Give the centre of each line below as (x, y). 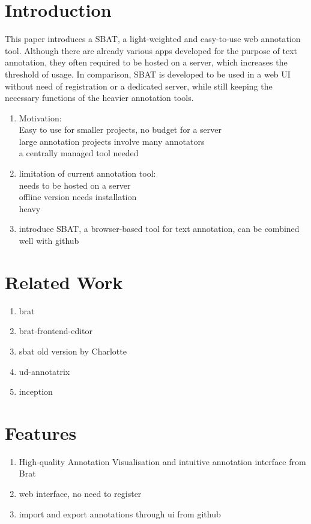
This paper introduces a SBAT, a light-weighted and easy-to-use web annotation (153, 39)
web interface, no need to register (80, 494)
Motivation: (40, 117)
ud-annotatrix (44, 371)
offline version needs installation (78, 197)
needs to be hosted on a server (75, 185)
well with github (49, 241)
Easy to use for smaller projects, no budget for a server (120, 129)
